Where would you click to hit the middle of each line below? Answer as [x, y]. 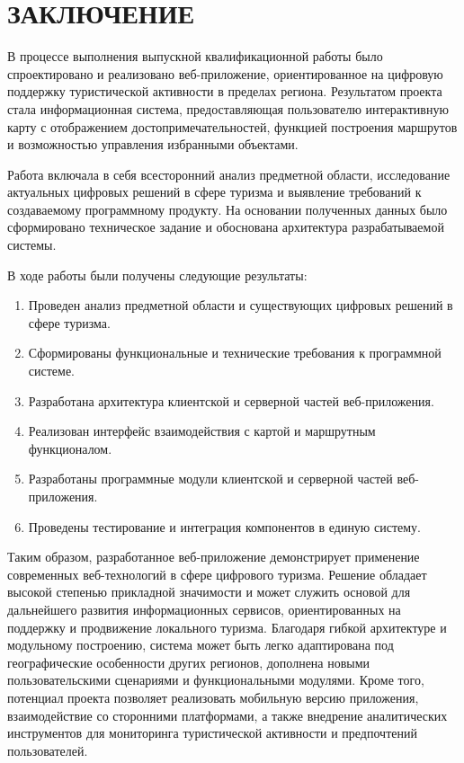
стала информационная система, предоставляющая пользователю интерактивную [228, 108]
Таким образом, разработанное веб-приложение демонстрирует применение [214, 557]
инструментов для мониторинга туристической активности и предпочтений [212, 733]
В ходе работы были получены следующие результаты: [157, 275]
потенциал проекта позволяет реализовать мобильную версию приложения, [213, 697]
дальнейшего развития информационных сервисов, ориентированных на [204, 609]
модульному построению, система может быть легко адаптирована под [201, 645]
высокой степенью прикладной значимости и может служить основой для [209, 592]
